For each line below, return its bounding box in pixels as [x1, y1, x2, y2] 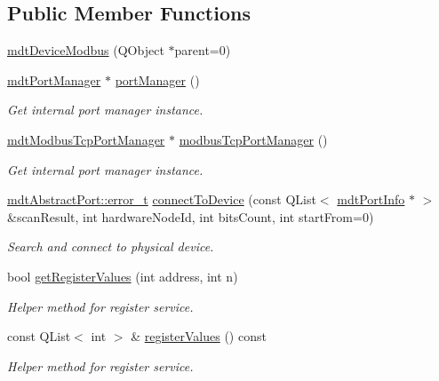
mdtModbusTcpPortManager [7, 130, 165, 148]
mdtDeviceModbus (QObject [7, 41, 164, 60]
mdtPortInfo [337, 190, 405, 209]
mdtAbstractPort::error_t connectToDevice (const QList [7, 190, 316, 209]
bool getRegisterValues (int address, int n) [7, 266, 238, 285]
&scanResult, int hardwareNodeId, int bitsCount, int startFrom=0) [7, 207, 374, 226]
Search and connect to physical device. [7, 237, 214, 256]
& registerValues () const [131, 327, 267, 345]
